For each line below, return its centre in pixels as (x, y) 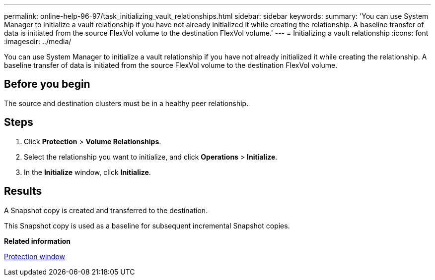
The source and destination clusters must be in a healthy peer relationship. (126, 103)
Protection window (35, 256)
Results (23, 191)
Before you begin (47, 84)
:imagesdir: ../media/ (38, 41)
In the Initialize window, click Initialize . (87, 172)
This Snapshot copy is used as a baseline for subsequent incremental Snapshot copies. (147, 225)
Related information (37, 241)
